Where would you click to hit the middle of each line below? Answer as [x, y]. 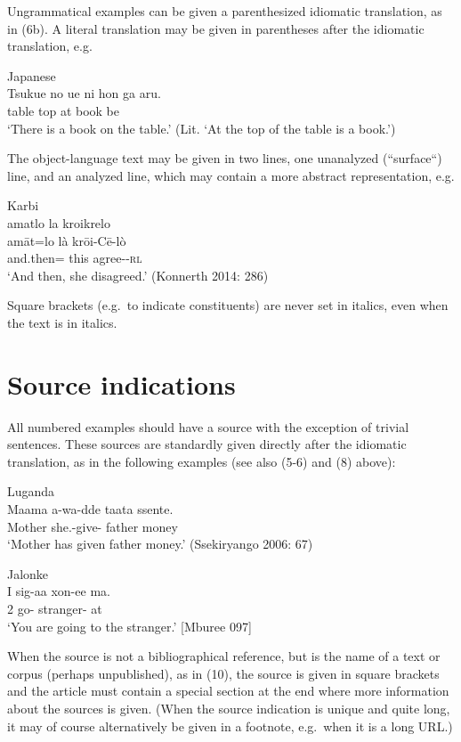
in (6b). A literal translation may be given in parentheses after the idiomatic [216, 28]
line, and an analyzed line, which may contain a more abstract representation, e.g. [231, 175]
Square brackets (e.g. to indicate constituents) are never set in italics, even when [228, 305]
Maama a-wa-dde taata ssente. [90, 509]
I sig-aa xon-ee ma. [59, 591]
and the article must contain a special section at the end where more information [228, 691]
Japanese [32, 75]
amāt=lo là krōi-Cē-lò [67, 240]
